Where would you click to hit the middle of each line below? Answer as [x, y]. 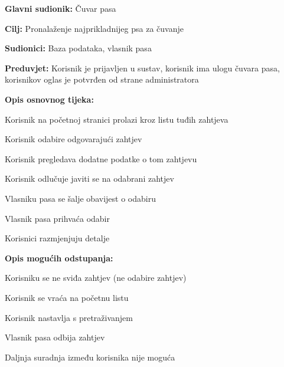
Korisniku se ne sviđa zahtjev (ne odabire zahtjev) [96, 278]
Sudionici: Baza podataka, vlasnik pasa [78, 48]
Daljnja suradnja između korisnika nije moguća [90, 357]
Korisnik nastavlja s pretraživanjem [69, 317]
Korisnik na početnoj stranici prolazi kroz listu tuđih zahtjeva [117, 119]
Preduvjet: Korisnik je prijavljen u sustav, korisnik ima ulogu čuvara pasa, [142, 68]
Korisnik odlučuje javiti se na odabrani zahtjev [89, 178]
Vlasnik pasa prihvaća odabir [57, 218]
